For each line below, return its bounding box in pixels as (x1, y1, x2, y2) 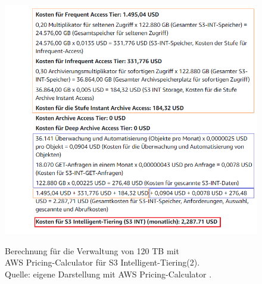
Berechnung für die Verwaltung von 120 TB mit (5, 244, 179, 257)
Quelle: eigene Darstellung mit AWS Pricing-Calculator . (5, 268, 212, 280)
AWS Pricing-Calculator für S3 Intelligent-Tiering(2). (5, 256, 200, 269)
